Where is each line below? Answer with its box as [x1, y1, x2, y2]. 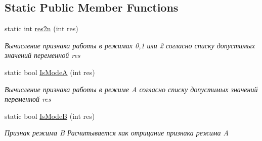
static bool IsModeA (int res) [5, 66, 95, 77]
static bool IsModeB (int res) [5, 110, 95, 121]
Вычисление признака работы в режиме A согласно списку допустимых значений [5, 84, 258, 94]
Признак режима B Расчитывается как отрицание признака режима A [5, 127, 229, 138]
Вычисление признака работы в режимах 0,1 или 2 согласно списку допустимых [5, 40, 255, 50]
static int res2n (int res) [5, 23, 78, 34]
